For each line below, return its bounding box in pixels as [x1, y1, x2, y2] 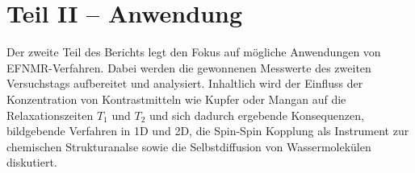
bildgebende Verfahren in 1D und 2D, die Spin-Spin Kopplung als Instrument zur [6, 122, 409, 139]
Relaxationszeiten [6, 106, 94, 123]
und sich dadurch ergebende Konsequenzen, [149, 106, 364, 123]
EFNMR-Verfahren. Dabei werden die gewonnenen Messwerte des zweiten [6, 59, 371, 76]
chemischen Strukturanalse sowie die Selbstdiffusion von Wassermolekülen [6, 138, 371, 154]
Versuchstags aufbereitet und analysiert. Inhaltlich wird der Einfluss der [6, 75, 363, 92]
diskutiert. [6, 154, 57, 171]
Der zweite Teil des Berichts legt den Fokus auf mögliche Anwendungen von [6, 43, 381, 60]
